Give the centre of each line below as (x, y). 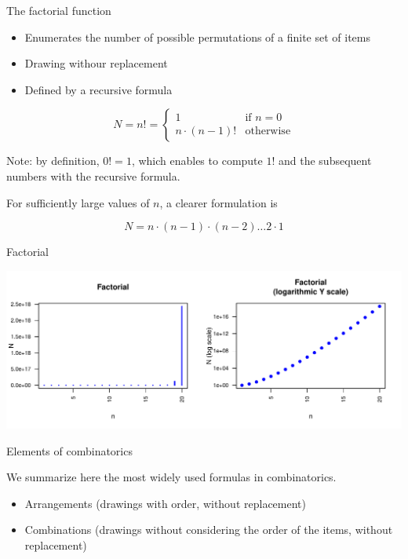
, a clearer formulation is (219, 202)
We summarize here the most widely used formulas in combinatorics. (171, 477)
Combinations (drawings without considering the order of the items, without (209, 530)
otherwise (268, 132)
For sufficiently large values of (78, 202)
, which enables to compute (197, 161)
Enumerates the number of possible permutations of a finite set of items (197, 37)
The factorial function (59, 10)
